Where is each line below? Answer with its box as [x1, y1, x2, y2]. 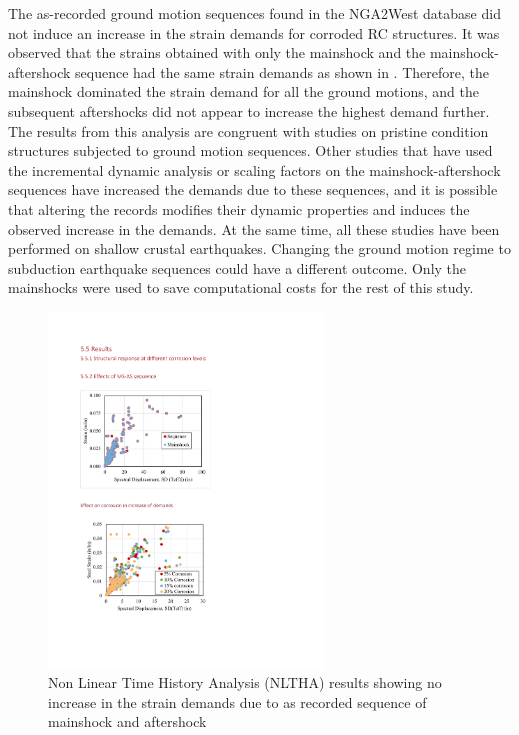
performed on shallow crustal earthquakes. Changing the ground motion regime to [8, 238, 511, 259]
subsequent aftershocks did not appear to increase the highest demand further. [8, 100, 490, 121]
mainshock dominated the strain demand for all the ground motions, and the [8, 81, 479, 102]
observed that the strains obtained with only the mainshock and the [8, 42, 426, 63]
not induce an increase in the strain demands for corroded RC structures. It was [8, 22, 500, 43]
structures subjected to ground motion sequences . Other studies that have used [8, 140, 493, 161]
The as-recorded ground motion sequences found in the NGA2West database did [8, 3, 501, 23]
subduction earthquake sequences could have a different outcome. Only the [8, 257, 467, 278]
